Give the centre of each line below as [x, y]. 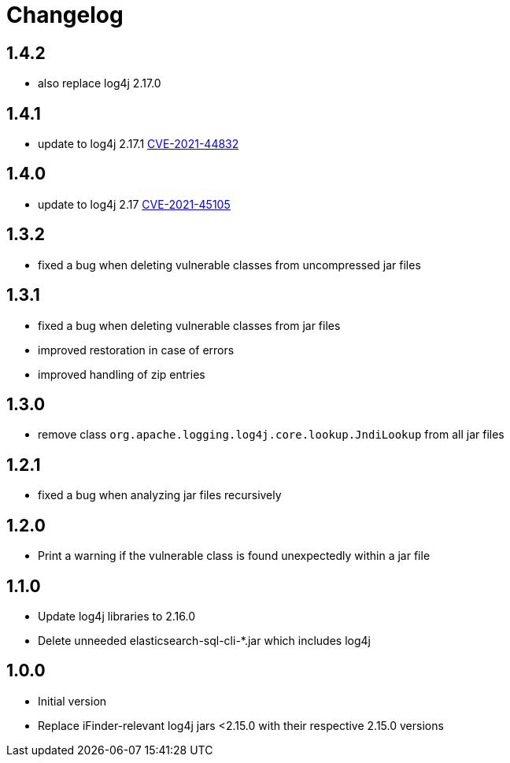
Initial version [72, 701]
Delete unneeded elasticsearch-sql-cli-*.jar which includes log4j [204, 640]
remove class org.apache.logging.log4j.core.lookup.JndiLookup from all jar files [271, 435]
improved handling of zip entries [122, 374]
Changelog [65, 15]
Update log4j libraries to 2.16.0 [117, 616]
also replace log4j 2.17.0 [100, 83]
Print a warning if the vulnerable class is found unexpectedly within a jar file [234, 556]
